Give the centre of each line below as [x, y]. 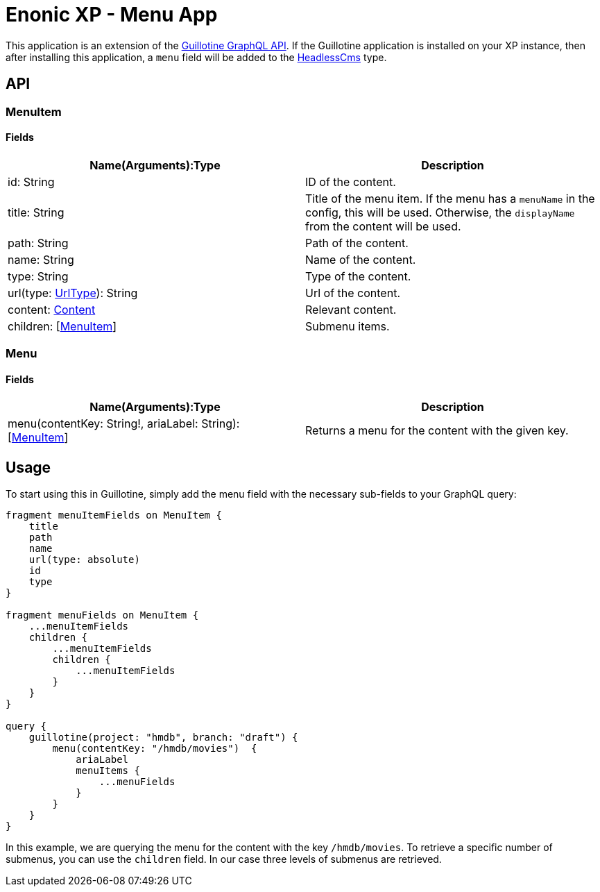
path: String [38, 243]
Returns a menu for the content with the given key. [437, 431]
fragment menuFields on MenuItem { [102, 615]
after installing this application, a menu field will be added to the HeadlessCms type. [196, 57]
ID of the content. [351, 182]
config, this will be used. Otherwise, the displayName [440, 212]
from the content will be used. [383, 226]
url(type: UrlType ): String [73, 293]
